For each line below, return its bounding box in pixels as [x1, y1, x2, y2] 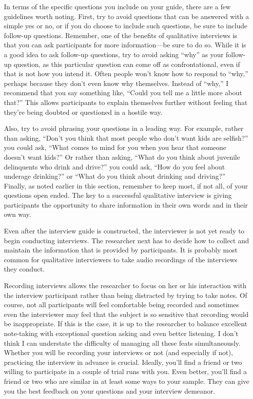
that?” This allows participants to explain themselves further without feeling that [4, 97, 248, 107]
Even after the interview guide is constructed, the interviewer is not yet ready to [4, 226, 245, 236]
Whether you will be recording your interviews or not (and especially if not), [4, 347, 233, 357]
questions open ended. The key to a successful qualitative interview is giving [4, 190, 232, 200]
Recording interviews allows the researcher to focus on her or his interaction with [4, 280, 247, 291]
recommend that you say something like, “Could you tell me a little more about [4, 87, 242, 98]
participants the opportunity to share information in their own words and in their [4, 199, 248, 210]
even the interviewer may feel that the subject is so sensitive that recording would [4, 309, 249, 319]
